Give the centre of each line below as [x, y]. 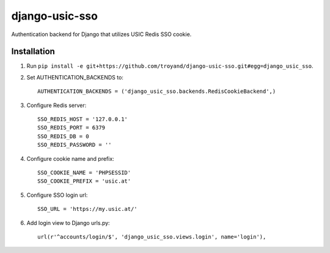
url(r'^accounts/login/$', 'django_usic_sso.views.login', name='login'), [152, 237]
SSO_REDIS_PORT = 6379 [71, 128]
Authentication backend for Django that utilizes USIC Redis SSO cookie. [101, 34]
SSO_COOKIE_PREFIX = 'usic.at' [84, 181]
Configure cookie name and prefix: [70, 158]
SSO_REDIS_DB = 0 [63, 136]
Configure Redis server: [57, 105]
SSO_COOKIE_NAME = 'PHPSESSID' [84, 172]
